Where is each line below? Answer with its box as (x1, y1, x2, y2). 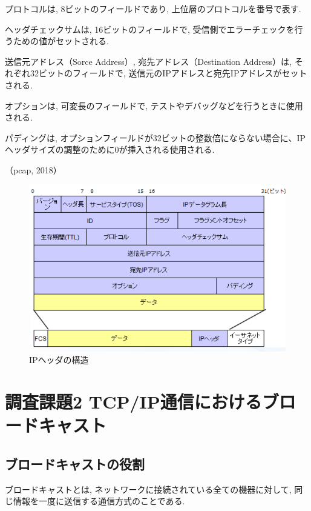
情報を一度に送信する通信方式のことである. (13, 495, 185, 507)
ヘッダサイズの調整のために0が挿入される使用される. (5, 143, 215, 156)
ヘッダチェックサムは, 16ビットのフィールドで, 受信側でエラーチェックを (5, 22, 295, 35)
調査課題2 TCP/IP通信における (5, 389, 262, 414)
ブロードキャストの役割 (5, 454, 145, 473)
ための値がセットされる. (13, 35, 109, 47)
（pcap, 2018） (5, 163, 62, 176)
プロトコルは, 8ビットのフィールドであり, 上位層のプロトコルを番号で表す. (5, 2, 301, 15)
